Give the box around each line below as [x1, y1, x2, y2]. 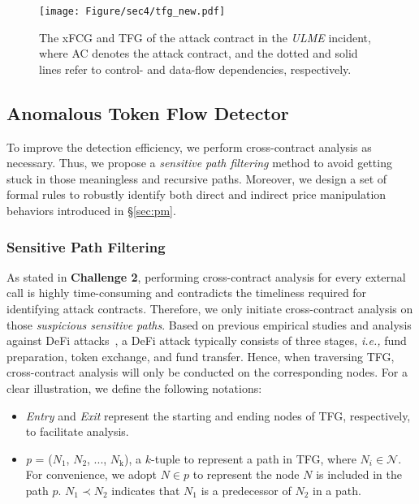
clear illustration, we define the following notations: [6, 379, 262, 396]
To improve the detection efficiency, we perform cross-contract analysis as [6, 138, 372, 155]
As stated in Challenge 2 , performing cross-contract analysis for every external [6, 268, 406, 285]
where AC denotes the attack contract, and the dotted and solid [39, 45, 358, 62]
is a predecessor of [201, 481, 292, 498]
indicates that [111, 481, 180, 498]
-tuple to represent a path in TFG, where [151, 450, 356, 467]
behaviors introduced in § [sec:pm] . [6, 202, 176, 219]
